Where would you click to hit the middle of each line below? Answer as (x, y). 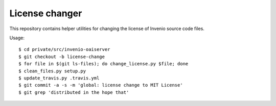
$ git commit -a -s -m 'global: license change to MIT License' (101, 85)
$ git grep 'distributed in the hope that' (74, 92)
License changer (46, 13)
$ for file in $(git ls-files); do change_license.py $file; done (103, 64)
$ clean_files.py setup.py (52, 71)
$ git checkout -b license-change (62, 57)
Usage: (17, 38)
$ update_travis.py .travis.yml (59, 78)
